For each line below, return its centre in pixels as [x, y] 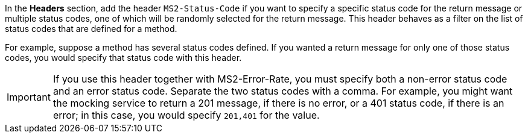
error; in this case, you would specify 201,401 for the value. [186, 115]
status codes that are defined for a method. [91, 29]
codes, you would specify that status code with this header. [123, 58]
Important [29, 97]
